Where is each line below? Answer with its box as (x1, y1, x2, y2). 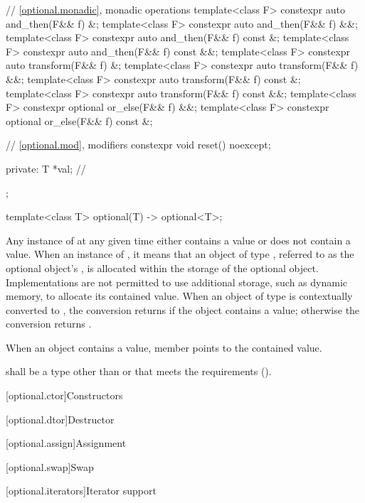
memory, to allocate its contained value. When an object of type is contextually (6, 288, 353, 303)
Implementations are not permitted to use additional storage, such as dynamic (6, 274, 347, 289)
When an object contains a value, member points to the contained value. (6, 340, 322, 355)
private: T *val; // (6, 161, 86, 175)
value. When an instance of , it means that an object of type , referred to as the (6, 247, 354, 261)
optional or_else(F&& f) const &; (6, 113, 153, 128)
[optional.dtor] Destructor (6, 411, 115, 426)
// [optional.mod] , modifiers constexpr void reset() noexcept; (6, 137, 271, 152)
